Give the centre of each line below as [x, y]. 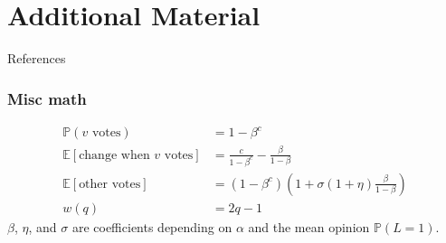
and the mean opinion [309, 226]
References [37, 58]
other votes [110, 184]
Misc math [47, 98]
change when [114, 155]
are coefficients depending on [152, 226]
